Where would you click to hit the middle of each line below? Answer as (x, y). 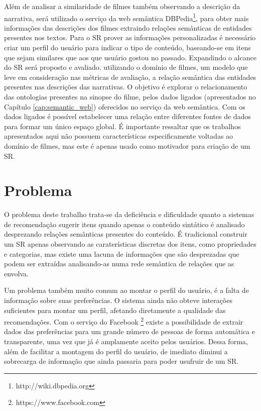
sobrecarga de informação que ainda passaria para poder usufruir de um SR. (121, 361)
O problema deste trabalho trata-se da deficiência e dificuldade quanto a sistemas (129, 214)
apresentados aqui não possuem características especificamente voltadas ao (119, 136)
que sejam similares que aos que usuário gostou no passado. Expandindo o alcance (130, 57)
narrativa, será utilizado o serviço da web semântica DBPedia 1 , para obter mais (126, 17)
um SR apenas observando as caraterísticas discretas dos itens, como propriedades (130, 244)
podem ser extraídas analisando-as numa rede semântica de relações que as (119, 264)
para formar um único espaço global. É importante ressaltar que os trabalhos (122, 126)
